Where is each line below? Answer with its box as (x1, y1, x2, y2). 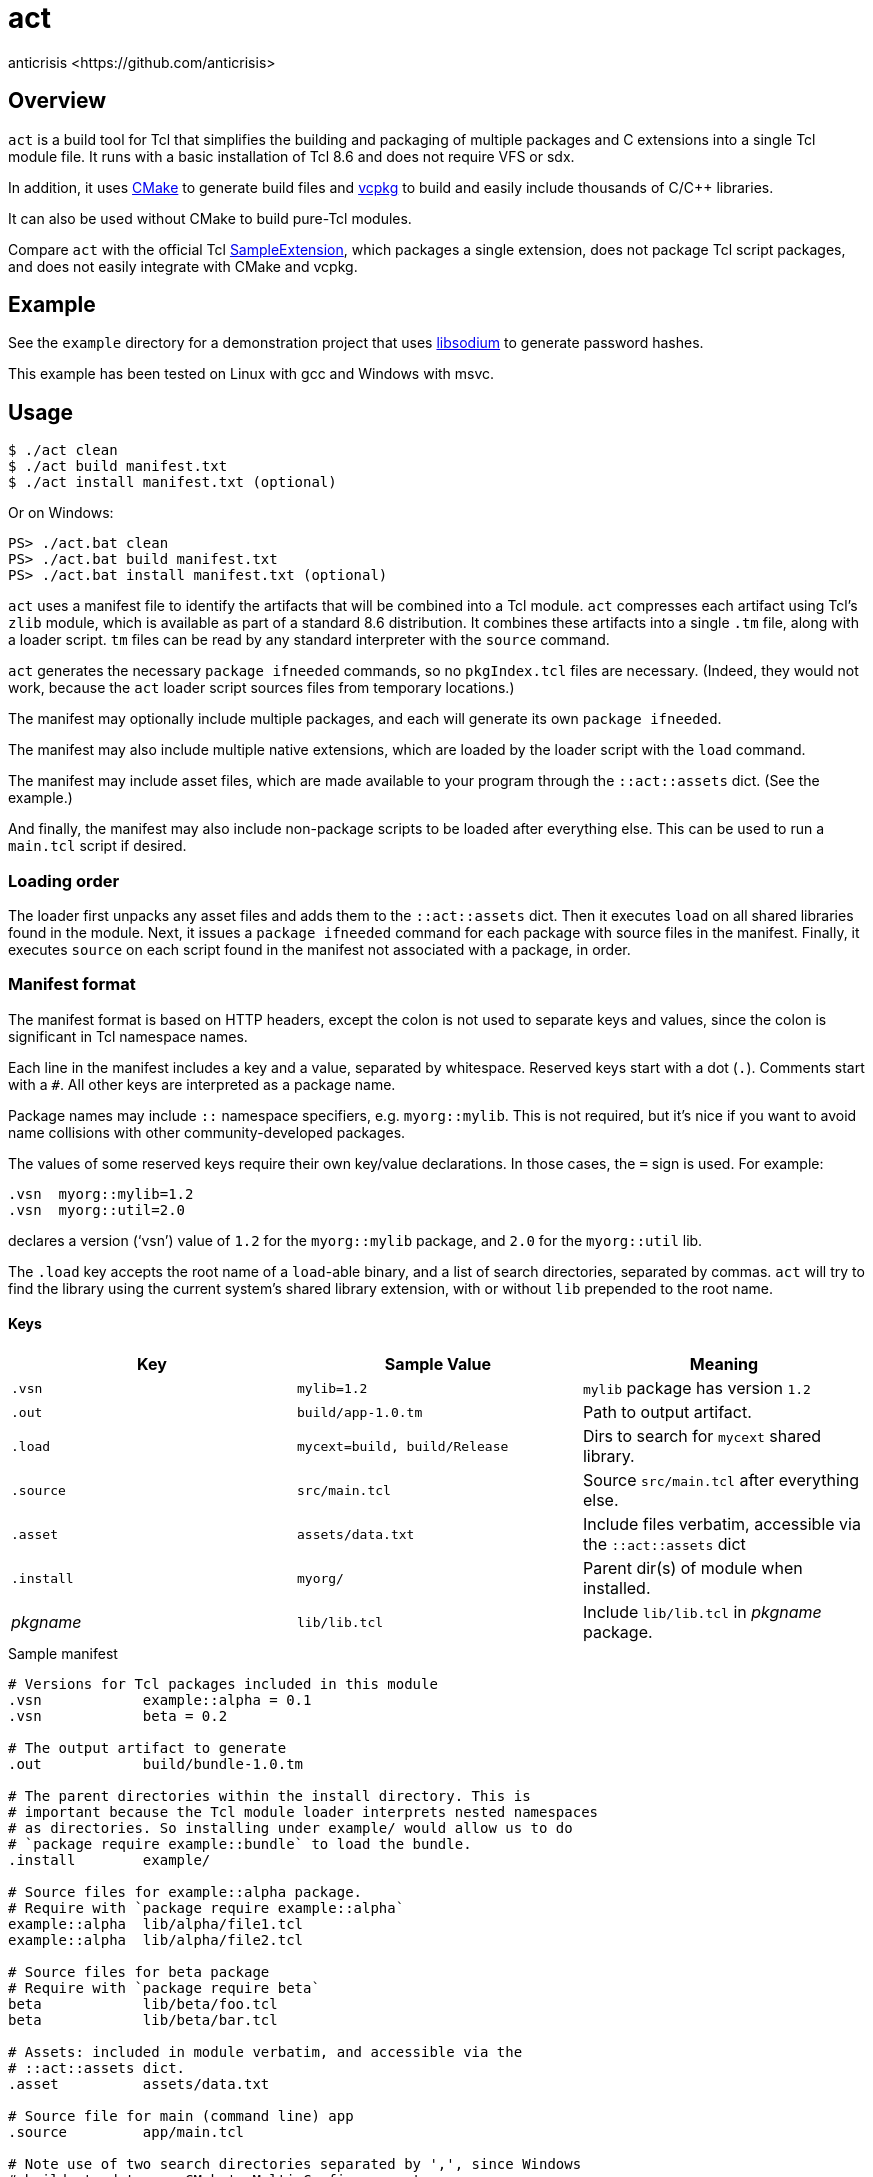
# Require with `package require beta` (8, 1980, 320, 1996)
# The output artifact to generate (8, 1740, 287, 1756)
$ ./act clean (8, 442, 118, 459)
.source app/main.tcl (8, 2124, 245, 2140)
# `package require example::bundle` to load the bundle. (8, 1836, 472, 1852)
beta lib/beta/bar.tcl (8, 2012, 278, 2028)
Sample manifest (8, 1645, 118, 1662)
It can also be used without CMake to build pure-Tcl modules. (8, 209, 412, 227)
